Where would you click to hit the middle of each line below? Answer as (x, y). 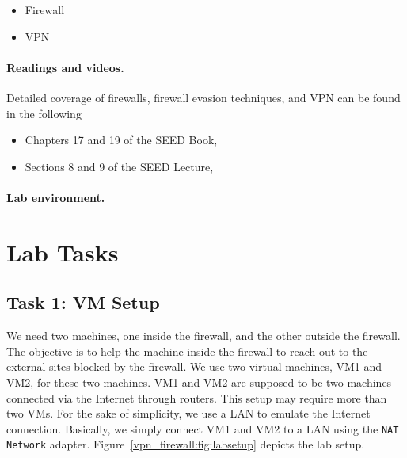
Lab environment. (56, 197)
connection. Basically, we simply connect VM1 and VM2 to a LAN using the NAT (203, 428)
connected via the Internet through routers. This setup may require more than (197, 397)
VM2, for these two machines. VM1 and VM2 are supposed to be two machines (199, 382)
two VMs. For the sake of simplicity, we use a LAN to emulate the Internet (188, 413)
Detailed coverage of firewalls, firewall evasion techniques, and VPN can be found (203, 97)
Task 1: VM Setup (83, 302)
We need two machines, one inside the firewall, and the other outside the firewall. (203, 336)
